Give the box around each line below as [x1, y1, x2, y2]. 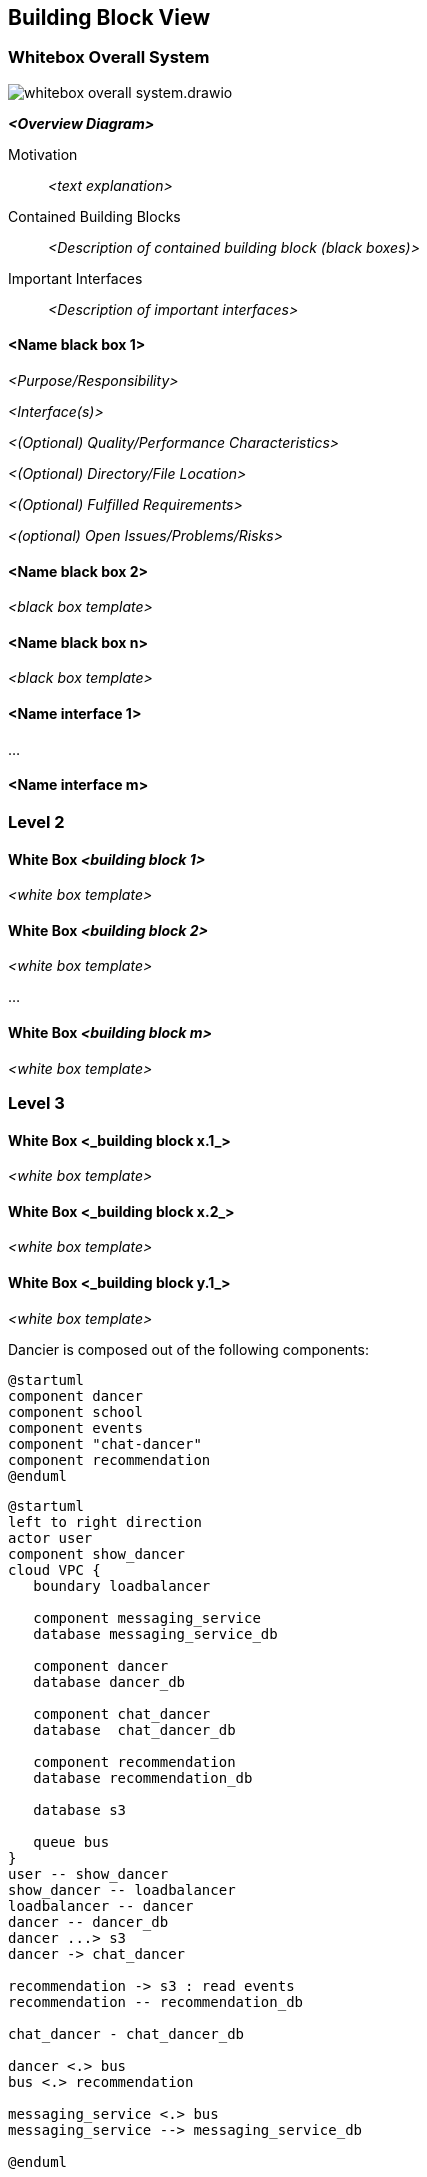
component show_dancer [8, 1545, 186, 1562]
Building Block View [8, 5, 211, 30]
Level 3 [8, 1092, 65, 1113]
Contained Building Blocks [8, 207, 181, 225]
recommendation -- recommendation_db [8, 1993, 304, 2010]
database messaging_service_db [33, 1625, 278, 1642]
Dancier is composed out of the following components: [8, 1340, 369, 1358]
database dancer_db [33, 1673, 186, 1690]
